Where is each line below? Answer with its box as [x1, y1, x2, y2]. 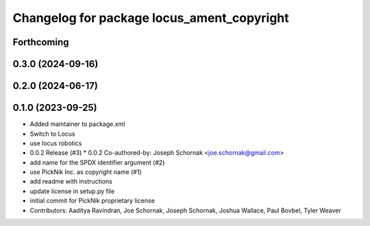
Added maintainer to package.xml [29, 120, 125, 128]
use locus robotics [29, 139, 82, 147]
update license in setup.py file [29, 187, 115, 195]
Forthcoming [12, 36, 69, 48]
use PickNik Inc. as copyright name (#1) [29, 168, 142, 176]
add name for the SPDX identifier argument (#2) [29, 158, 165, 166]
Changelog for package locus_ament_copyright [12, 10, 289, 25]
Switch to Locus [29, 129, 75, 138]
